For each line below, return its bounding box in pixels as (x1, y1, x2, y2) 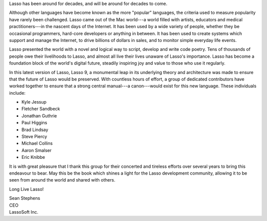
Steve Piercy (21, 134, 47, 140)
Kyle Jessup (21, 99, 47, 105)
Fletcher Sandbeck (21, 106, 60, 112)
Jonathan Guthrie (21, 112, 57, 118)
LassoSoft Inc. (9, 209, 39, 215)
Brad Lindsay (21, 126, 48, 133)
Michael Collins (21, 141, 53, 147)
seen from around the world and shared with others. (9, 177, 116, 183)
